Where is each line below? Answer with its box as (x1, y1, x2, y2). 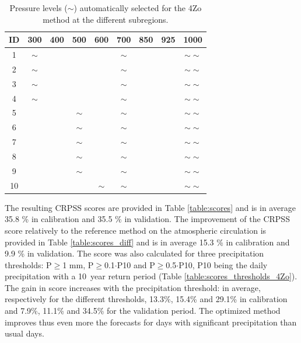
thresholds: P (5, 258, 52, 271)
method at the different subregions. (43, 13, 169, 25)
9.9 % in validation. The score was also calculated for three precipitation (5, 247, 264, 259)
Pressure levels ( (9, 2, 68, 13)
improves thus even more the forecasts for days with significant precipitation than (5, 316, 297, 328)
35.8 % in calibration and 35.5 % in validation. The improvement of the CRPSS (5, 213, 290, 225)
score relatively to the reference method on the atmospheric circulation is (5, 224, 267, 236)
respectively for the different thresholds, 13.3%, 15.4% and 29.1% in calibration (5, 293, 288, 305)
